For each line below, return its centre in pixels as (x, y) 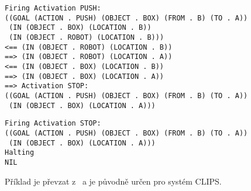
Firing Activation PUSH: (53, 8)
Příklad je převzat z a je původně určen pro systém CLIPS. (113, 181)
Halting (20, 153)
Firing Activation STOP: (53, 124)
